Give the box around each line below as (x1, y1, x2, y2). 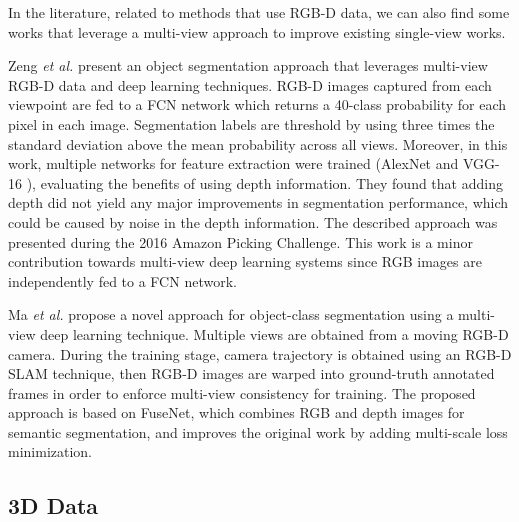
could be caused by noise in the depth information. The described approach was (8, 211, 498, 232)
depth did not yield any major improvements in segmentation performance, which (8, 192, 509, 213)
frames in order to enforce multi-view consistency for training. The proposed (8, 382, 476, 403)
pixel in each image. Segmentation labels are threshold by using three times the (8, 113, 495, 134)
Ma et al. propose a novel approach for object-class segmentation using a (8, 304, 454, 325)
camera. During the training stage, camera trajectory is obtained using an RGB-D (8, 343, 512, 364)
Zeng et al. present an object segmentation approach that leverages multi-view (8, 55, 488, 76)
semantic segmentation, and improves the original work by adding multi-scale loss (8, 421, 508, 442)
